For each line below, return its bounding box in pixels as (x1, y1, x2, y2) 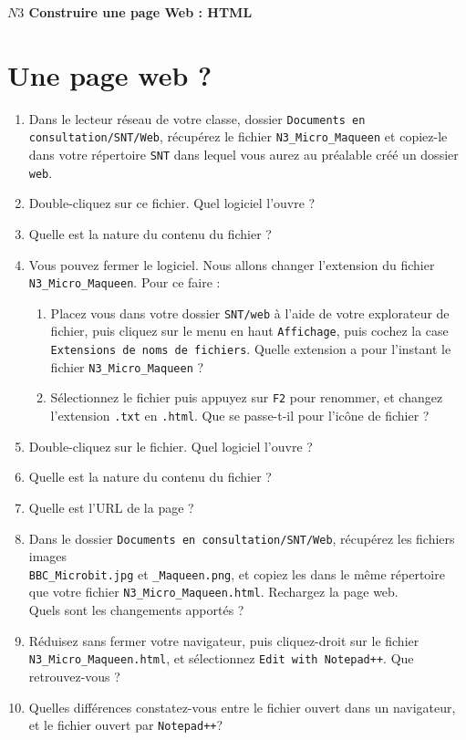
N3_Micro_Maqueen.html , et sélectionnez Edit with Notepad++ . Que (28, 649, 414, 668)
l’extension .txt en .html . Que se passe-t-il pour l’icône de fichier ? (50, 406, 430, 425)
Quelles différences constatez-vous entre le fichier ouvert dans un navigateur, (28, 697, 456, 716)
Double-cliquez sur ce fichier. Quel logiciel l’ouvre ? (28, 193, 316, 213)
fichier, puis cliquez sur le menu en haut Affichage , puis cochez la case (50, 321, 449, 340)
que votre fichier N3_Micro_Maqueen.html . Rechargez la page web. (28, 582, 399, 601)
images (28, 547, 67, 566)
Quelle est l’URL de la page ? (28, 497, 194, 516)
